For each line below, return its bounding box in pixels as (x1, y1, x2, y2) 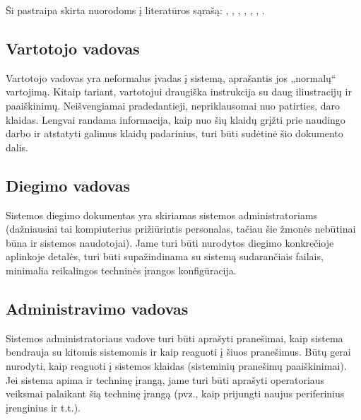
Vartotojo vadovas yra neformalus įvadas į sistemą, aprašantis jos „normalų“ (6, 70, 336, 85)
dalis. (6, 139, 28, 154)
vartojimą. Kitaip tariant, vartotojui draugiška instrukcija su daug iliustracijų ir (6, 84, 352, 99)
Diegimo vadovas (6, 174, 130, 196)
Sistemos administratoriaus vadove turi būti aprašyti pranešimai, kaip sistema (6, 330, 343, 345)
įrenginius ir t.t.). (6, 399, 81, 414)
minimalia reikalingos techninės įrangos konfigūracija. (6, 262, 237, 277)
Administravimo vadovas (6, 297, 189, 319)
